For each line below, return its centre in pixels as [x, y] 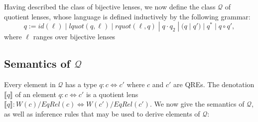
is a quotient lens [112, 94]
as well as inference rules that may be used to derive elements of [102, 113]
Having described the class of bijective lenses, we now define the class [110, 6]
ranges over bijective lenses [74, 37]
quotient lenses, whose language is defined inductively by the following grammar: [127, 16]
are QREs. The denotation [214, 84]
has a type [81, 84]
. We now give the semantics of [197, 104]
